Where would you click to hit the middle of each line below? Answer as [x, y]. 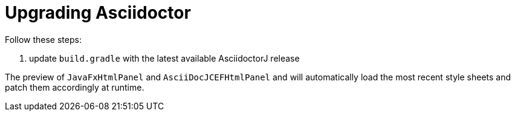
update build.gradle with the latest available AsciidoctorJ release [164, 58]
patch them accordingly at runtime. [75, 87]
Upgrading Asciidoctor [98, 13]
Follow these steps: [43, 39]
